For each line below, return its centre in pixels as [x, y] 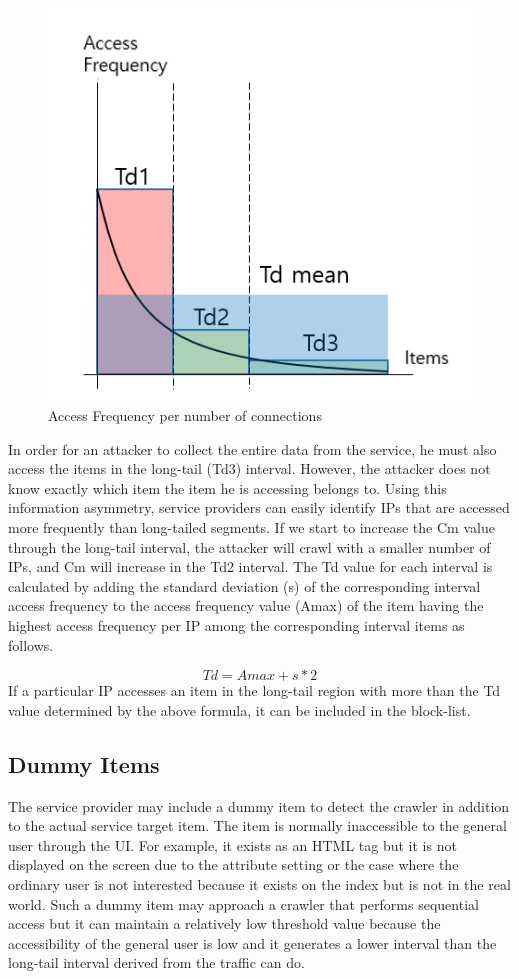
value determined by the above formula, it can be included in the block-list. [239, 709]
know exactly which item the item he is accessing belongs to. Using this [227, 487]
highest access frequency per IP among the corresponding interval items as [236, 624]
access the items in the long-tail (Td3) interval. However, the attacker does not [249, 468]
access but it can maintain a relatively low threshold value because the [224, 923]
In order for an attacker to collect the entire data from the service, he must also [252, 448]
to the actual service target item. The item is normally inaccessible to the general [257, 825]
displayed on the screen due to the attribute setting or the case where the [233, 864]
